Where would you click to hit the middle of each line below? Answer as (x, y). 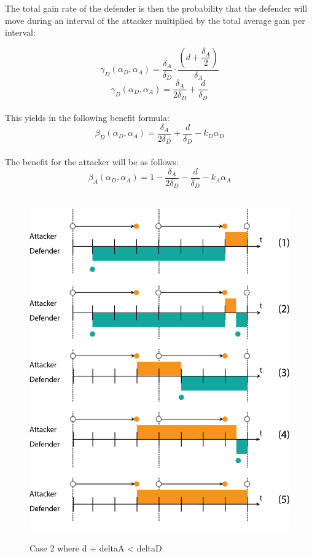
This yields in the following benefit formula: (87, 118)
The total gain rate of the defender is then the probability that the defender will (156, 8)
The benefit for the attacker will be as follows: (92, 162)
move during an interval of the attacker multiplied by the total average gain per (155, 20)
